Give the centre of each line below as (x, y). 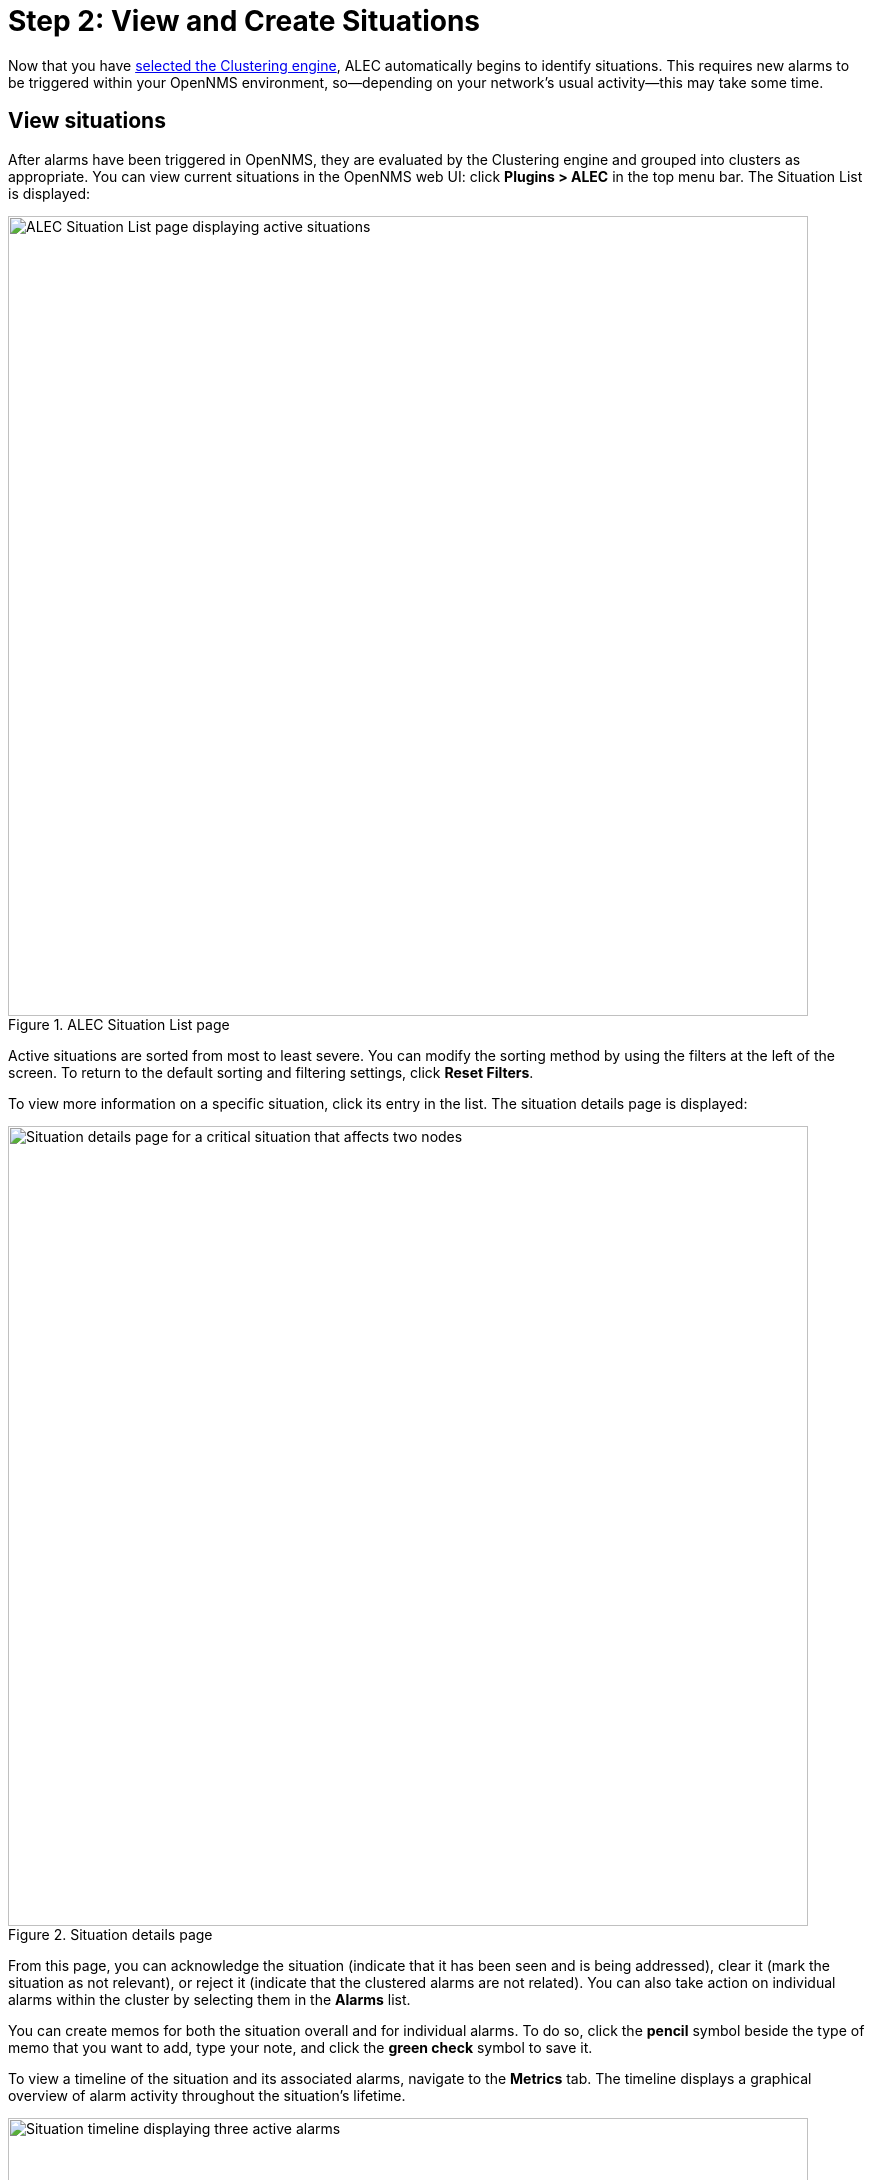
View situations (87, 121)
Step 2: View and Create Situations (244, 21)
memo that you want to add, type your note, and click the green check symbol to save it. (300, 2047)
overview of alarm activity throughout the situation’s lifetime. (207, 2095)
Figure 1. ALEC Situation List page (119, 1024)
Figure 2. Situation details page (110, 1934)
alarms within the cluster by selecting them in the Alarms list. (209, 1999)
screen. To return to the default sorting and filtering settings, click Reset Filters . (271, 1072)
